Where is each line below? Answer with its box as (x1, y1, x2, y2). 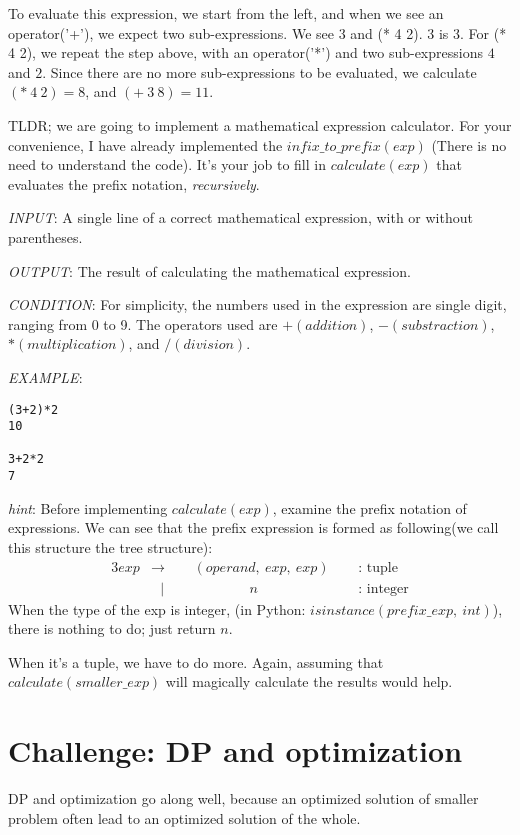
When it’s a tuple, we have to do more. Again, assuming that (8, 651, 384, 672)
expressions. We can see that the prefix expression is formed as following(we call (8, 517, 499, 538)
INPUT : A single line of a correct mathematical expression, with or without (8, 207, 473, 228)
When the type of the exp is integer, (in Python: (8, 598, 306, 619)
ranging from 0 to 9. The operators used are (8, 313, 278, 334)
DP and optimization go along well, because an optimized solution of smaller (8, 788, 479, 809)
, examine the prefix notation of (272, 497, 467, 518)
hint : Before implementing (8, 497, 168, 518)
